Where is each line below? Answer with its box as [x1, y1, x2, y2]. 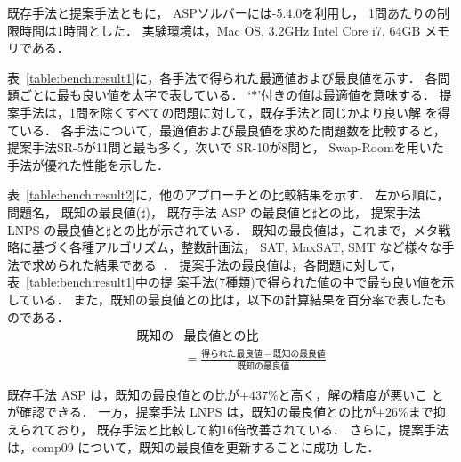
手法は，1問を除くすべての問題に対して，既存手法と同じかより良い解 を [19, 102, 438, 121]
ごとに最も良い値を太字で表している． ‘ [19, 85, 252, 104]
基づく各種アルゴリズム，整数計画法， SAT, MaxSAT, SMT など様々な [31, 238, 442, 256]
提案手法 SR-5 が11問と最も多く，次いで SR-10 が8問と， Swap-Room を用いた [7, 138, 444, 157]
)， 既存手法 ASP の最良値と [145, 202, 312, 221]
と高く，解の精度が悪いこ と [278, 385, 444, 403]
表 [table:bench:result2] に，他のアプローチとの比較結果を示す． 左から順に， [7, 185, 449, 204]
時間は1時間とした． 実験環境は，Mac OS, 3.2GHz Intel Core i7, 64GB [19, 20, 421, 39]
